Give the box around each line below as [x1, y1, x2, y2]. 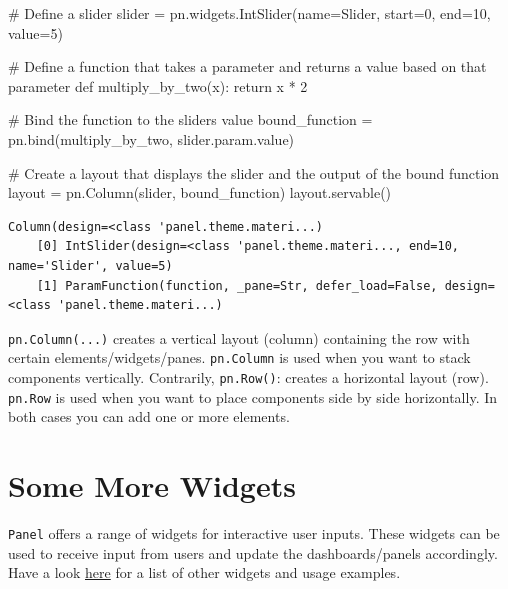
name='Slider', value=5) [8, 258, 173, 273]
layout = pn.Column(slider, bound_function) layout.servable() [8, 182, 392, 203]
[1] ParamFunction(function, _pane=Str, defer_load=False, [36, 278, 438, 293]
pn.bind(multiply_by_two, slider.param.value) [8, 128, 295, 149]
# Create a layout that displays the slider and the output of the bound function [8, 162, 500, 183]
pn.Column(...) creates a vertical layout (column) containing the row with [8, 327, 470, 348]
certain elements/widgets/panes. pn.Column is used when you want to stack [8, 347, 471, 368]
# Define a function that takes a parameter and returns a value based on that [8, 56, 487, 77]
